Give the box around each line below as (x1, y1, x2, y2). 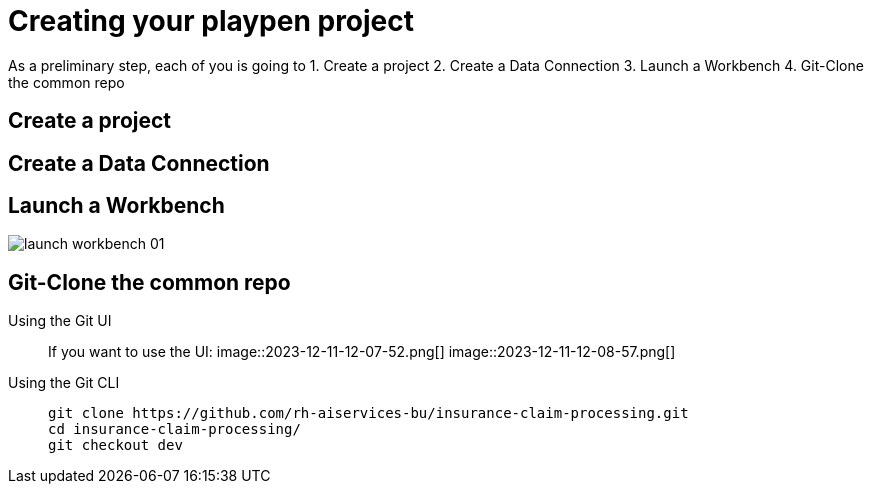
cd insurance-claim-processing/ (48, 421, 301, 438)
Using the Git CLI (8, 374, 120, 392)
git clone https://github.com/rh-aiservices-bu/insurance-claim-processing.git (48, 405, 689, 422)
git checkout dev (48, 437, 183, 454)
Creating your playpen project (8, 4, 415, 38)
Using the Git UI (8, 312, 112, 330)
